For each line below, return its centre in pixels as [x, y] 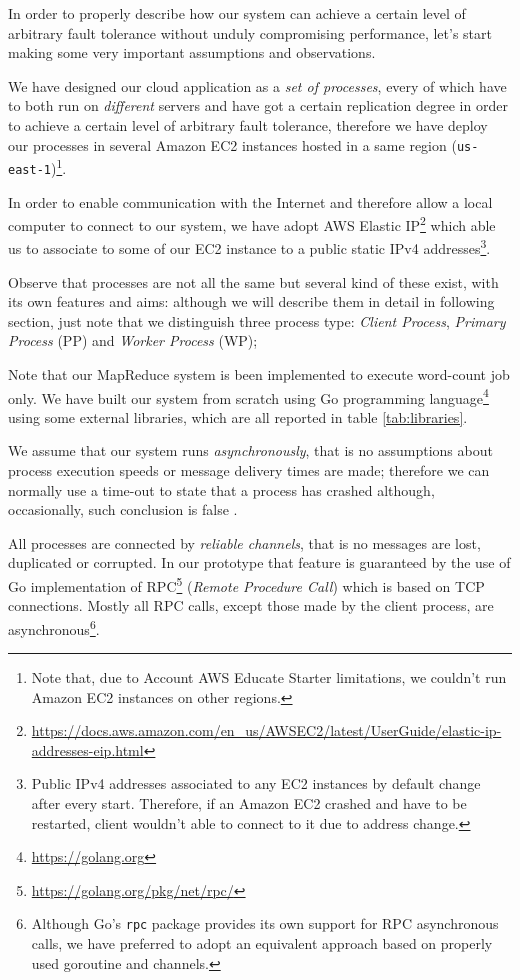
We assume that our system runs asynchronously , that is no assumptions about [250, 450]
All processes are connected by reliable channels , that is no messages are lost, [244, 542]
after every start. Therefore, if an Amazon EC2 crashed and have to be [249, 803]
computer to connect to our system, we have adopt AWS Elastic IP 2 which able [252, 223]
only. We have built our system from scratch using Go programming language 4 [248, 396]
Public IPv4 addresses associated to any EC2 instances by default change [256, 783]
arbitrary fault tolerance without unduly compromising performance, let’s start [250, 32]
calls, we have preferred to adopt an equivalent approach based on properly [262, 943]
